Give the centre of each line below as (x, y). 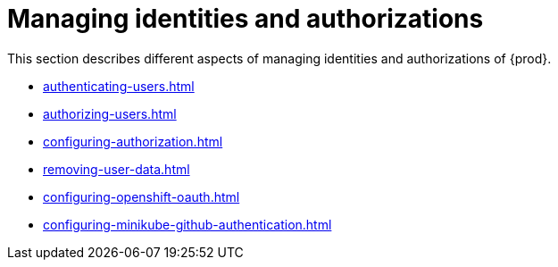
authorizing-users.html (110, 113)
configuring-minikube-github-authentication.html (187, 224)
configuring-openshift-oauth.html (142, 196)
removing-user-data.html (117, 169)
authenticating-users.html (119, 86)
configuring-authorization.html (133, 141)
